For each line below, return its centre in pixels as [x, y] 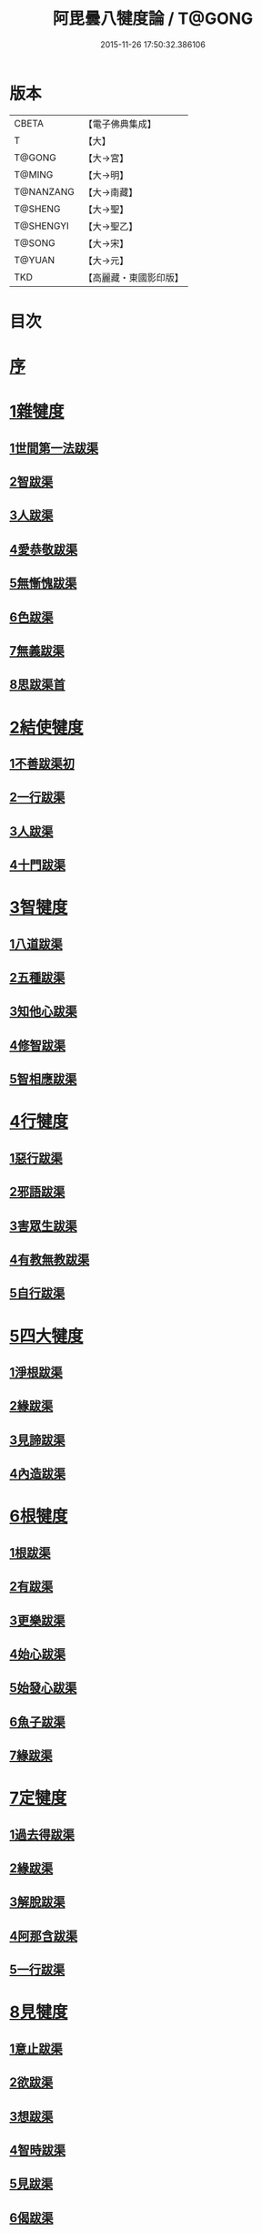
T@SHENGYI [42, 226]
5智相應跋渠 [43, 1079]
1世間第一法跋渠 [54, 448]
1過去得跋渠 [42, 1834]
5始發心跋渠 [43, 1688]
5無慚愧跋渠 [43, 584]
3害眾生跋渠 [43, 1226]
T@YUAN [35, 260]
